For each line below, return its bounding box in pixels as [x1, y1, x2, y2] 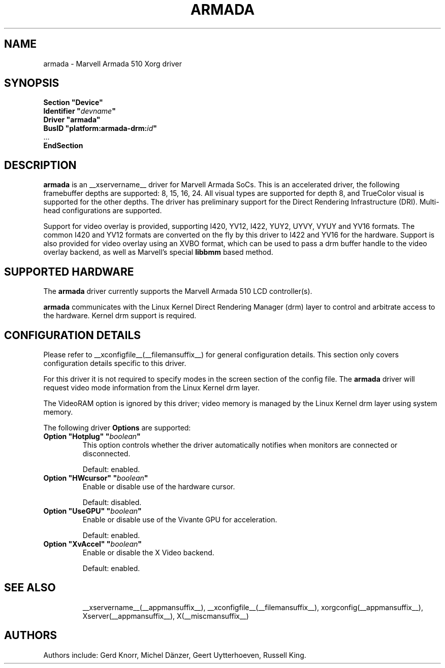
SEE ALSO [4, 581, 56, 594]
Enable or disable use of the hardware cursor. [82, 482, 235, 491]
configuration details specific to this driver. [43, 358, 186, 368]
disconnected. [82, 449, 131, 458]
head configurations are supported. [43, 206, 162, 215]
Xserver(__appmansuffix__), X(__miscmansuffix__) [82, 611, 249, 620]
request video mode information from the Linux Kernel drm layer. [43, 383, 260, 392]
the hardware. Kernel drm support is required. [43, 311, 197, 320]
